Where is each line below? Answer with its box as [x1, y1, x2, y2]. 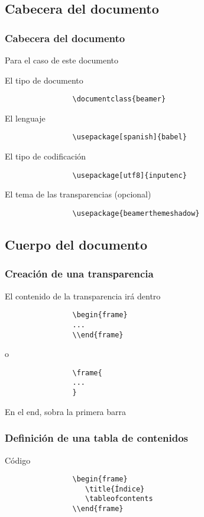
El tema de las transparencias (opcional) [5, 188, 151, 200]
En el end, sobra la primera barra [5, 405, 127, 417]
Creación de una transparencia [5, 266, 154, 281]
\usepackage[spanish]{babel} [72, 133, 187, 142]
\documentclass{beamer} [72, 95, 166, 104]
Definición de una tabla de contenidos [5, 430, 189, 445]
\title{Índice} [85, 484, 145, 493]
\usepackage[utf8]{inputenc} [72, 171, 187, 180]
